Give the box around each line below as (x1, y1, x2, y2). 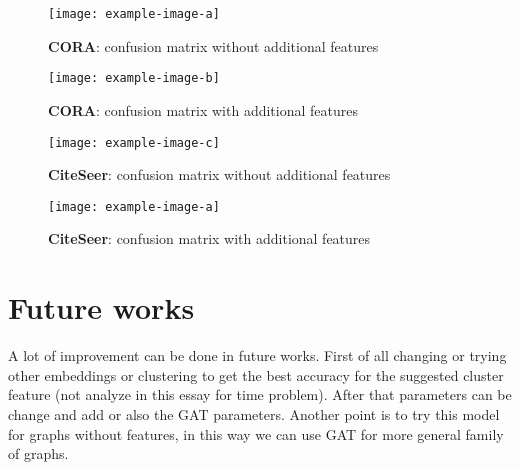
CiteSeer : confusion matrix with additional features (48, 228, 371, 249)
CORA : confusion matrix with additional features (48, 99, 358, 120)
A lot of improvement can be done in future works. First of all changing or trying (8, 345, 507, 366)
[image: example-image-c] (48, 135, 220, 150)
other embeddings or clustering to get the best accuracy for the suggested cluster (8, 364, 504, 385)
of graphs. (8, 443, 69, 464)
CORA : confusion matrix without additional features (48, 35, 379, 56)
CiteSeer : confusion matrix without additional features (48, 164, 391, 185)
